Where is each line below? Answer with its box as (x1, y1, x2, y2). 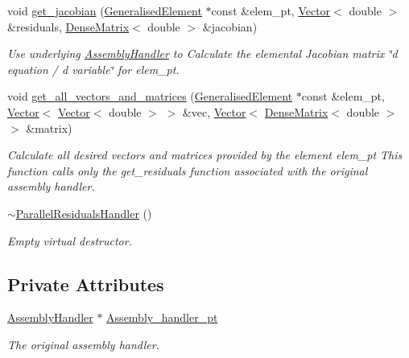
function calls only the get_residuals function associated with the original (7, 162, 368, 179)
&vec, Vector (182, 103, 246, 120)
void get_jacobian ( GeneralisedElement (7, 2, 202, 19)
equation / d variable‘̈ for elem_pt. (7, 60, 180, 77)
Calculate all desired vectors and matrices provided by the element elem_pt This (7, 146, 403, 163)
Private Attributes (7, 271, 164, 296)
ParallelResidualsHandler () (15, 204, 152, 221)
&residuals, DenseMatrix (7, 18, 130, 35)
